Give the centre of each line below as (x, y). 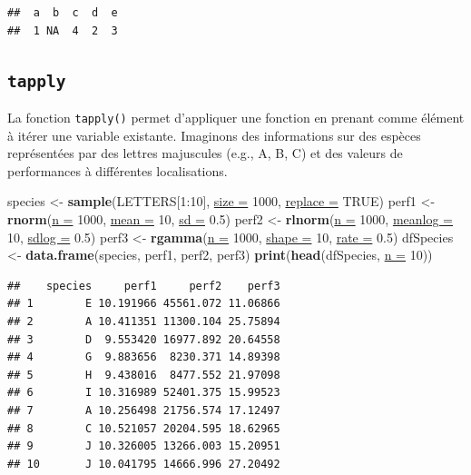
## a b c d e (63, 13)
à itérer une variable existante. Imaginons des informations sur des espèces (214, 135)
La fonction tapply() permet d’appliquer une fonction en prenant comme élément (236, 117)
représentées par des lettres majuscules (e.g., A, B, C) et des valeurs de (205, 153)
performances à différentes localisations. (118, 170)
